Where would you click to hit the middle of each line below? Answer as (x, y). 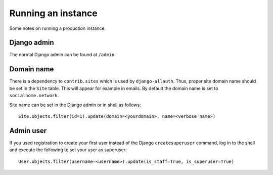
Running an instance (54, 13)
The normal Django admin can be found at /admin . (62, 55)
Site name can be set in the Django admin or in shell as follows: (75, 105)
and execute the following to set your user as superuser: (68, 150)
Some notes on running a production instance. (58, 28)
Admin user (28, 131)
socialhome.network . (34, 96)
